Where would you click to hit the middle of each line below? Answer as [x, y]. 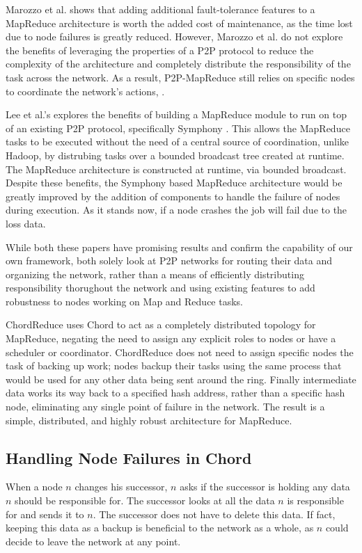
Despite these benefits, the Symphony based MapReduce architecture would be [174, 183]
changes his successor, [121, 487]
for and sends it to [45, 514]
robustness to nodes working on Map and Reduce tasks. [125, 301]
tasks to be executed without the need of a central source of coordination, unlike [178, 142]
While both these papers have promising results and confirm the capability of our [179, 247]
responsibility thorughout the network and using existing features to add [160, 288]
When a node [34, 487]
